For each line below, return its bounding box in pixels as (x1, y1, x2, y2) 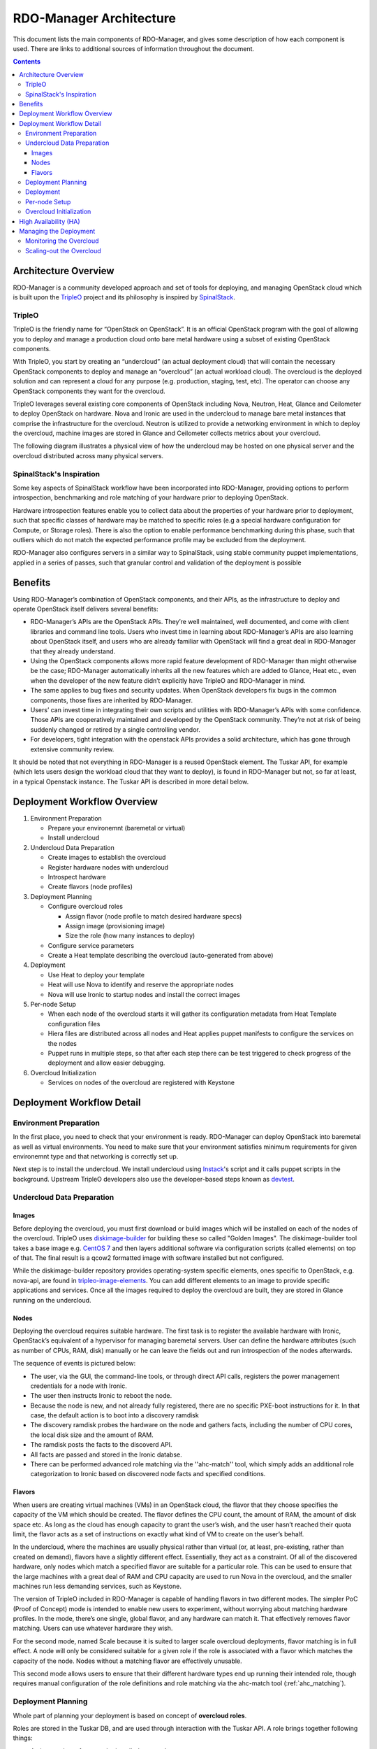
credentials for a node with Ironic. (30, 1382, 127, 1390)
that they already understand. (30, 647, 116, 656)
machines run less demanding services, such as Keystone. (13, 1582, 182, 1590)
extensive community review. (30, 745, 114, 753)
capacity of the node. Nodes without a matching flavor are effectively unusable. (13, 1657, 242, 1665)
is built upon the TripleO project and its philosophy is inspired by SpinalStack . (13, 293, 235, 302)
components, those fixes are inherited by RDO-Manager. (30, 696, 193, 704)
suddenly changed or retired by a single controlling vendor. (30, 725, 200, 734)
